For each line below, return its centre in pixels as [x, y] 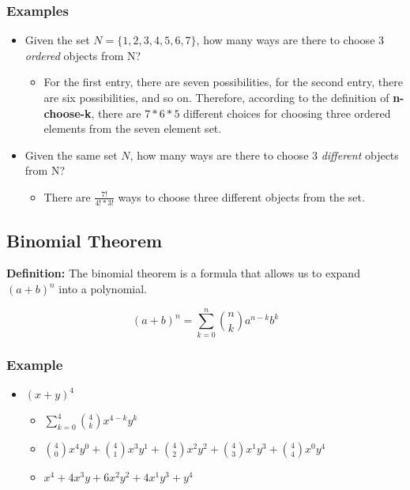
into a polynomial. [103, 289]
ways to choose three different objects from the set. [241, 196]
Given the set [57, 40]
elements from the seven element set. [133, 128]
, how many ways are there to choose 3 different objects [264, 155]
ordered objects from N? [83, 55]
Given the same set [71, 155]
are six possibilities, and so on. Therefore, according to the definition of [216, 97]
